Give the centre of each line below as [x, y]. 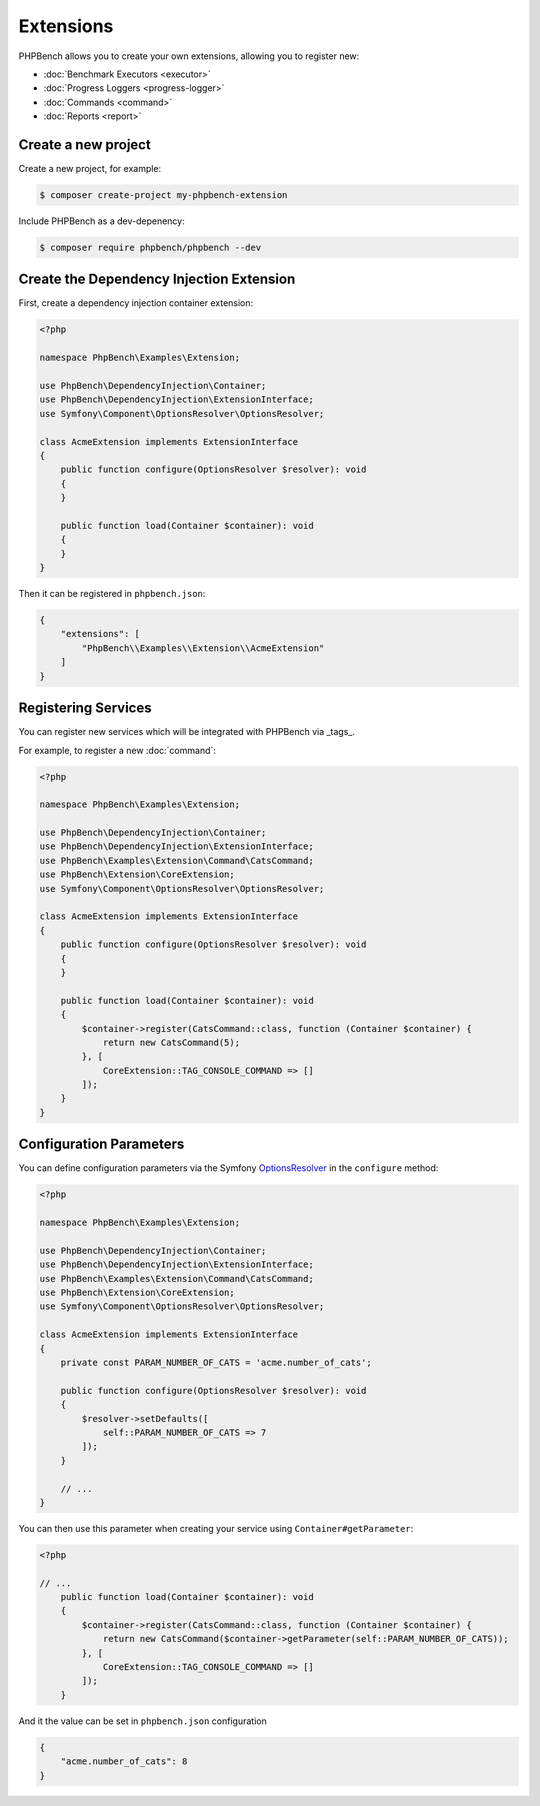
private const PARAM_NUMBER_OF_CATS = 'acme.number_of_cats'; [216, 1363]
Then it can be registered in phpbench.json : [112, 594]
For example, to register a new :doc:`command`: [117, 750]
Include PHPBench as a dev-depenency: [101, 221]
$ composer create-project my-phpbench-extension [163, 195]
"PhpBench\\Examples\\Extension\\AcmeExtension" [203, 648]
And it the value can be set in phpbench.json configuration [142, 1721]
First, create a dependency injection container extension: [136, 303]
